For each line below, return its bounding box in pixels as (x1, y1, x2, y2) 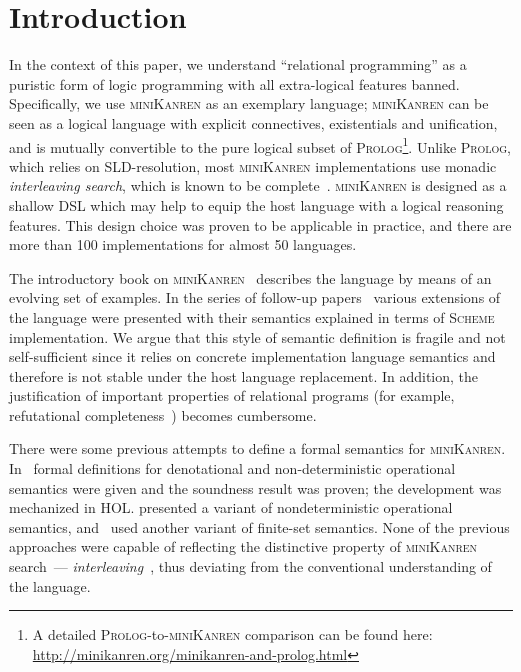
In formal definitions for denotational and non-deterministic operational (9, 458, 456, 479)
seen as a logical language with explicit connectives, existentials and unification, (9, 112, 498, 133)
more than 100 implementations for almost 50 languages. (9, 234, 357, 255)
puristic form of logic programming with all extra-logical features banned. (9, 73, 460, 94)
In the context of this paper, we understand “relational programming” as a (9, 54, 467, 75)
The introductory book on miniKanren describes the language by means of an (9, 267, 492, 288)
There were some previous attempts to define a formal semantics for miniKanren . (9, 438, 506, 459)
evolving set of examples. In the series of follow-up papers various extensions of (9, 287, 501, 308)
